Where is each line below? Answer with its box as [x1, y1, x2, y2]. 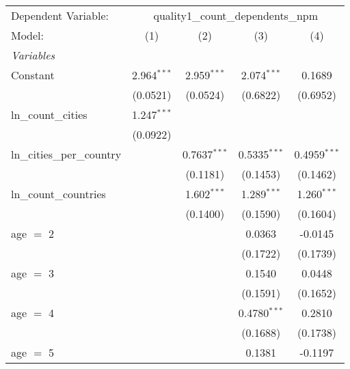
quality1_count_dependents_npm [153, 8, 319, 23]
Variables [11, 47, 55, 63]
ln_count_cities [11, 107, 87, 122]
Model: [11, 27, 44, 43]
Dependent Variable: [11, 8, 109, 23]
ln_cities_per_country [11, 146, 122, 162]
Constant [11, 67, 55, 83]
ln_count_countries [11, 186, 106, 202]
